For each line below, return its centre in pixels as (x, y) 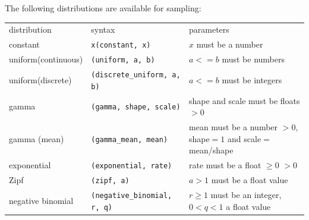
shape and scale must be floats (245, 100)
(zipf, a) (110, 180)
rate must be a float (225, 165)
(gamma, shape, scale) (136, 107)
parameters (209, 29)
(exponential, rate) (132, 166)
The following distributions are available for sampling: (103, 8)
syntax (103, 29)
